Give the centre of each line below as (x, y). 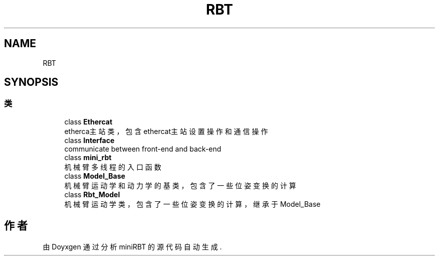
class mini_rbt (88, 157)
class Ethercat (88, 121)
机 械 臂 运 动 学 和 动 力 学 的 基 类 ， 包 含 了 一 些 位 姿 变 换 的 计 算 (180, 185)
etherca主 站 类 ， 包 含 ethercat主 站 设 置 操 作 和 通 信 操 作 (166, 131)
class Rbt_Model (92, 194)
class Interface (89, 140)
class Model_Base (95, 176)
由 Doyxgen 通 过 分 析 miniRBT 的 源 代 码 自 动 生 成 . (132, 246)
